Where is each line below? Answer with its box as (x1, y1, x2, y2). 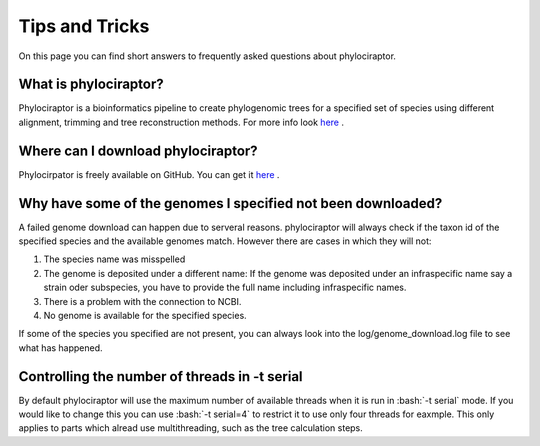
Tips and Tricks (18, 15, 150, 37)
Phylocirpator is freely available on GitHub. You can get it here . (18, 168, 280, 180)
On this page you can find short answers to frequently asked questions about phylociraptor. (18, 50, 397, 62)
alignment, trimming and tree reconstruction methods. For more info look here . (18, 116, 345, 128)
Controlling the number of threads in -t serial (18, 368, 304, 385)
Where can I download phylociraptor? (18, 142, 259, 159)
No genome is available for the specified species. (43, 310, 247, 321)
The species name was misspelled (43, 253, 186, 265)
